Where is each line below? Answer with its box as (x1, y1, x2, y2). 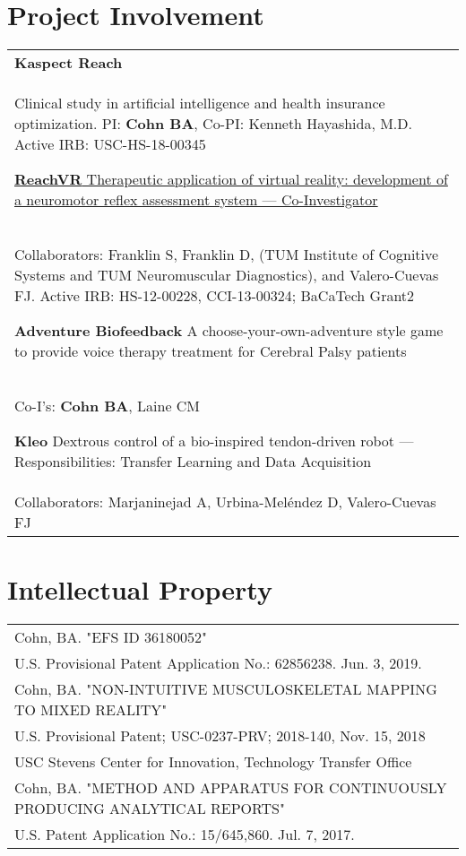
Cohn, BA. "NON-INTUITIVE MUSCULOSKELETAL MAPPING (14, 679, 437, 700)
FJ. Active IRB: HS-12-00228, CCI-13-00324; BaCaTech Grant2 (14, 285, 415, 307)
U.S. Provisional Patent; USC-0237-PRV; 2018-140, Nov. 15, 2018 (14, 725, 426, 747)
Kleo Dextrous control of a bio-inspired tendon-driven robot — (14, 430, 414, 452)
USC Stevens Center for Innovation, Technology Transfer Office (14, 751, 412, 773)
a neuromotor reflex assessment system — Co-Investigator (14, 189, 378, 211)
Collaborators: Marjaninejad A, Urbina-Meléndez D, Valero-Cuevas (14, 491, 436, 513)
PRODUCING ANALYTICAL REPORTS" (14, 798, 285, 819)
